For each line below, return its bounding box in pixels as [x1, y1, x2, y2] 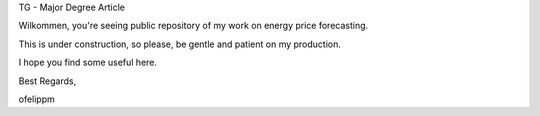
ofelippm [18, 93, 55, 105]
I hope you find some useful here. [18, 56, 158, 69]
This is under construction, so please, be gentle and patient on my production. [18, 38, 342, 50]
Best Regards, [18, 75, 77, 87]
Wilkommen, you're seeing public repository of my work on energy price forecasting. [18, 20, 369, 32]
